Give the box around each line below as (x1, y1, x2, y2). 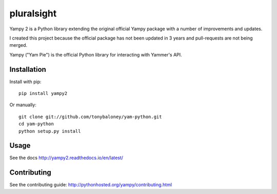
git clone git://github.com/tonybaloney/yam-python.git (18, 113, 162, 120)
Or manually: (9, 102, 37, 108)
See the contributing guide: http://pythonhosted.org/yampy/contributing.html (9, 182, 172, 188)
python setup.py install (18, 128, 81, 134)
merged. (9, 42, 28, 48)
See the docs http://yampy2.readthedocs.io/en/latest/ (9, 154, 123, 161)
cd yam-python (18, 121, 54, 127)
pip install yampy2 (18, 90, 68, 96)
